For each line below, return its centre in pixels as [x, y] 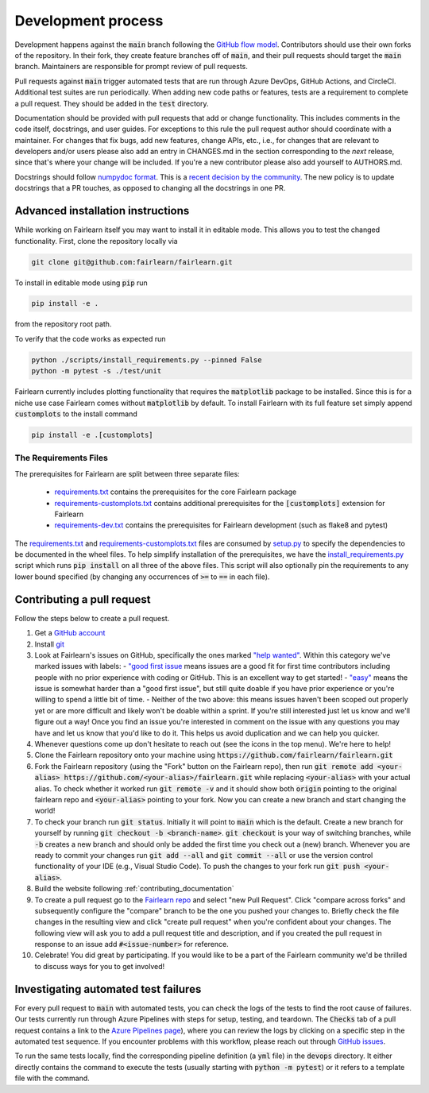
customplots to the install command [76, 414]
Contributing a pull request [83, 599]
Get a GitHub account [70, 633]
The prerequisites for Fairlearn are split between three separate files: [127, 473]
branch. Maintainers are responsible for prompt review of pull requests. [131, 67]
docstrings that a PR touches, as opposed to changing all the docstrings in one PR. [150, 188]
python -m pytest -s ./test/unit [97, 371]
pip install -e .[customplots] [93, 434]
